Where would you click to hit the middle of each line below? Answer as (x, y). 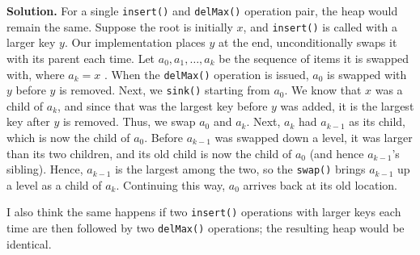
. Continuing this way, (171, 184)
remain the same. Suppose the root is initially (120, 26)
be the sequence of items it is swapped (314, 58)
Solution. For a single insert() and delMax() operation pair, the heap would (202, 10)
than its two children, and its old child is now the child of (149, 153)
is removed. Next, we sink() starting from (165, 90)
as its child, (378, 121)
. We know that (323, 90)
